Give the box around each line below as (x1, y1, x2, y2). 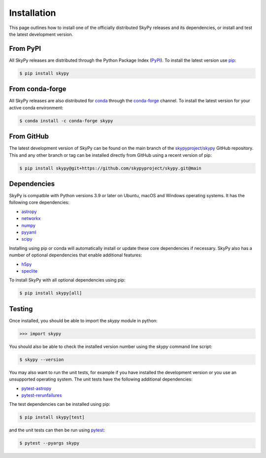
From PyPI (9, 44, 41, 53)
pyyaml (21, 229, 36, 235)
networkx (21, 215, 41, 221)
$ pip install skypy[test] (19, 415, 85, 420)
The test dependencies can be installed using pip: (9, 401, 110, 407)
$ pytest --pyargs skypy (19, 440, 80, 446)
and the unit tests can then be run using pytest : (9, 427, 105, 433)
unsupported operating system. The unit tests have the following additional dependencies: (9, 376, 193, 382)
